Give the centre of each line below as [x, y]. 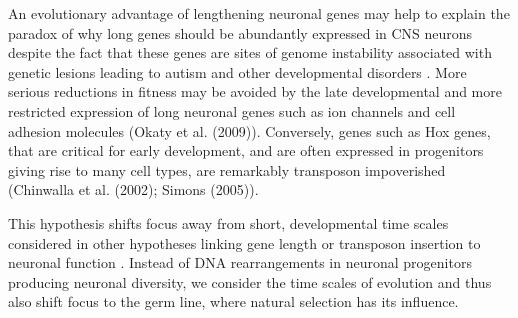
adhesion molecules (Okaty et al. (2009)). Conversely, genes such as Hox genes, [249, 130]
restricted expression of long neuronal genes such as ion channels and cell [232, 110]
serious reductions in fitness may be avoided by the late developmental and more [255, 91]
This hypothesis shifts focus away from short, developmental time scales [228, 222]
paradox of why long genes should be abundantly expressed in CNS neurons [240, 32]
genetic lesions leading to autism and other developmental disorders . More [237, 71]
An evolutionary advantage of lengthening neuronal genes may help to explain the [259, 13]
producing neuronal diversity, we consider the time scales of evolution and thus [250, 281]
